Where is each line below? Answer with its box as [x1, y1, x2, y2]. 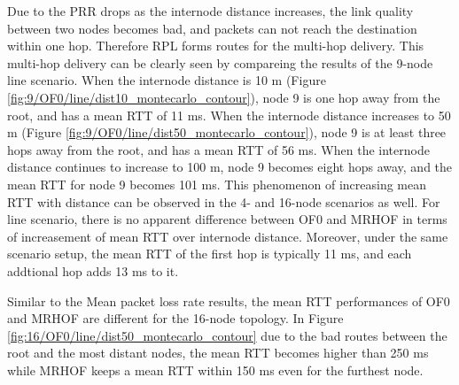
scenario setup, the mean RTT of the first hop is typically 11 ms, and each [7, 244, 412, 263]
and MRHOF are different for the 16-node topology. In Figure [7, 309, 344, 327]
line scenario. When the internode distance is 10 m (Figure [7, 71, 326, 89]
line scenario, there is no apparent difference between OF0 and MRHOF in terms [7, 210, 447, 228]
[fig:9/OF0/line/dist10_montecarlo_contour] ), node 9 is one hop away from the [7, 88, 440, 106]
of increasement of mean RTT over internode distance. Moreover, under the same [7, 227, 448, 245]
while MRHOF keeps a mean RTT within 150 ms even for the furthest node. [7, 360, 424, 379]
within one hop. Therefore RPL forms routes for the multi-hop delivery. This [7, 36, 424, 55]
